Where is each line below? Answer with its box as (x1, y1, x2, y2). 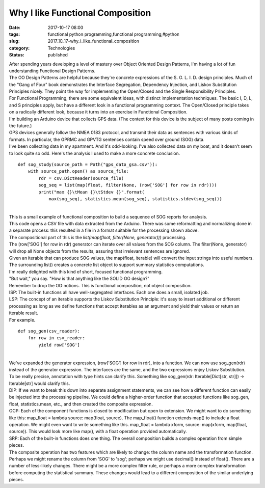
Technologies (48, 45, 76, 51)
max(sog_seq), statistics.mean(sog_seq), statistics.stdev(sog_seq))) (49, 196, 222, 201)
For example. (9, 317, 36, 323)
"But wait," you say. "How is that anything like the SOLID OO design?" (9, 275, 150, 282)
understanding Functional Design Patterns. (9, 68, 96, 74)
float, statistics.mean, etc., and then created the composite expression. (9, 401, 153, 407)
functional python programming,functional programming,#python (48, 31, 180, 37)
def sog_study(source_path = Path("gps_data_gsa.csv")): (18, 162, 158, 167)
